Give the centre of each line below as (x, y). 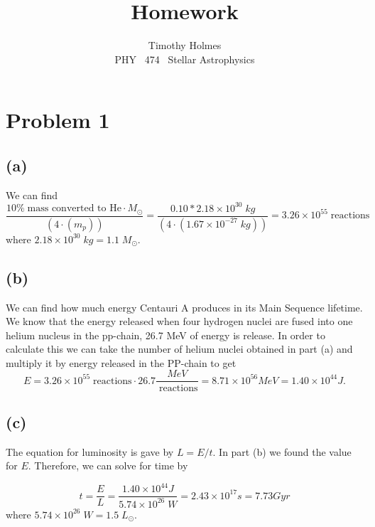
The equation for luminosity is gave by (90, 451)
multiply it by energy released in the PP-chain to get (121, 362)
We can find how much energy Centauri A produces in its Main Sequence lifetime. (184, 307)
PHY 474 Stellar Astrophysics (185, 59)
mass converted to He (74, 209)
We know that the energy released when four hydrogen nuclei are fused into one (179, 321)
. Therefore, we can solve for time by (108, 465)
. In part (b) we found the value (282, 451)
